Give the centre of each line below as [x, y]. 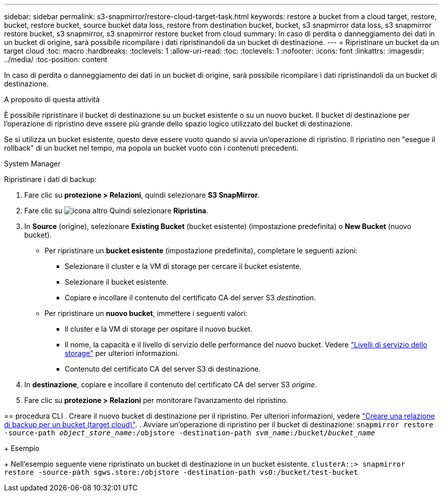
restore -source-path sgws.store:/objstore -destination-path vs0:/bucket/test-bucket [181, 472]
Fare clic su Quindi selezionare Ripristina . [116, 211]
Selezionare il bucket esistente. [117, 282]
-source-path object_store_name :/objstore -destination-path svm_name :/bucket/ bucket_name [190, 433]
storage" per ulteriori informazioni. [122, 353]
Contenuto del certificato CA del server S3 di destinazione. [163, 369]
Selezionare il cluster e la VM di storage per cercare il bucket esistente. [183, 266]
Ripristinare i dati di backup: [51, 179]
